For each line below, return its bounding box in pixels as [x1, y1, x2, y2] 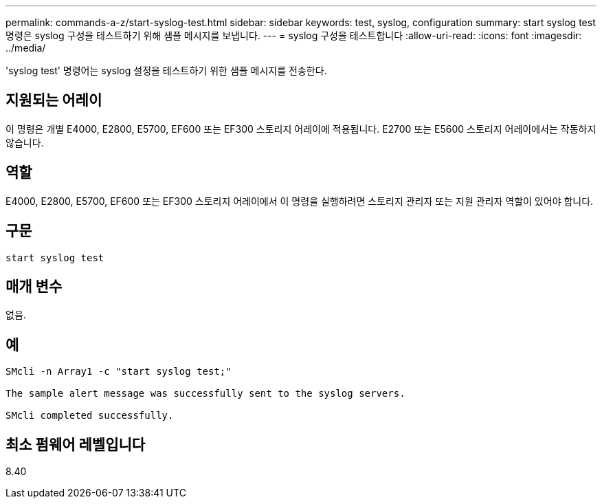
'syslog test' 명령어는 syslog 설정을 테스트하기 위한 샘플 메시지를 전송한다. [5, 65, 327, 76]
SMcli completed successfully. [5, 410, 174, 421]
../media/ [5, 42, 46, 54]
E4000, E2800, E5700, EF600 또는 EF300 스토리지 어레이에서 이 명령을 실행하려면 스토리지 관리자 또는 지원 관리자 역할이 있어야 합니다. [5, 195, 594, 207]
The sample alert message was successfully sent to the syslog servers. [5, 388, 405, 399]
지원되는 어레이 [5, 91, 102, 109]
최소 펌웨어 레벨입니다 [5, 435, 146, 453]
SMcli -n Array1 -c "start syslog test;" [5, 366, 232, 377]
